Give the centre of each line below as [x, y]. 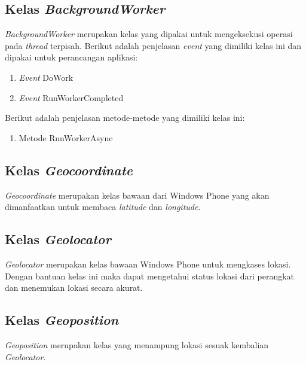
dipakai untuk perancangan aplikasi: [71, 57]
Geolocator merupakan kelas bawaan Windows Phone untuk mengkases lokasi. [148, 264]
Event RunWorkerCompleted [71, 97]
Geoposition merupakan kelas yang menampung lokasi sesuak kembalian [137, 344]
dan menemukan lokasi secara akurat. [74, 288]
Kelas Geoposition [62, 320]
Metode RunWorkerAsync [66, 137]
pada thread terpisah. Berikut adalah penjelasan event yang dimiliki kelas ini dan [153, 45]
